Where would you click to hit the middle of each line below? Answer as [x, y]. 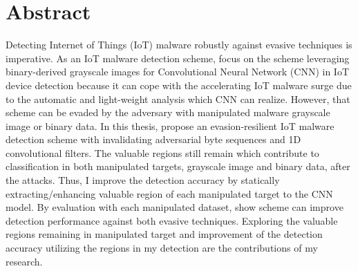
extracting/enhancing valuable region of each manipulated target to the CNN [169, 193]
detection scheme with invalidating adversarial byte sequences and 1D [153, 139]
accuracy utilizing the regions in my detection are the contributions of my [162, 248]
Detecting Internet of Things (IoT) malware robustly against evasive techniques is [179, 45]
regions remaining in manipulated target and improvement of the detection [164, 234]
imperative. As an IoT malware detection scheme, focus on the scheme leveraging [178, 58]
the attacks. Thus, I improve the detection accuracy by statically [143, 180]
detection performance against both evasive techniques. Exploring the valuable [172, 220]
